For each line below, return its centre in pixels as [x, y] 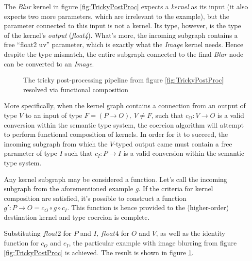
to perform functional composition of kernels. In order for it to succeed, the [116, 134]
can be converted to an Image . [49, 63]
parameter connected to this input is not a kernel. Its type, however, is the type [123, 25]
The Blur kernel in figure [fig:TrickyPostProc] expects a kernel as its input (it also [126, 6]
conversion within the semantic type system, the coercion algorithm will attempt [124, 124]
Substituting [22, 233]
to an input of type [54, 115]
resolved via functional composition [76, 89]
